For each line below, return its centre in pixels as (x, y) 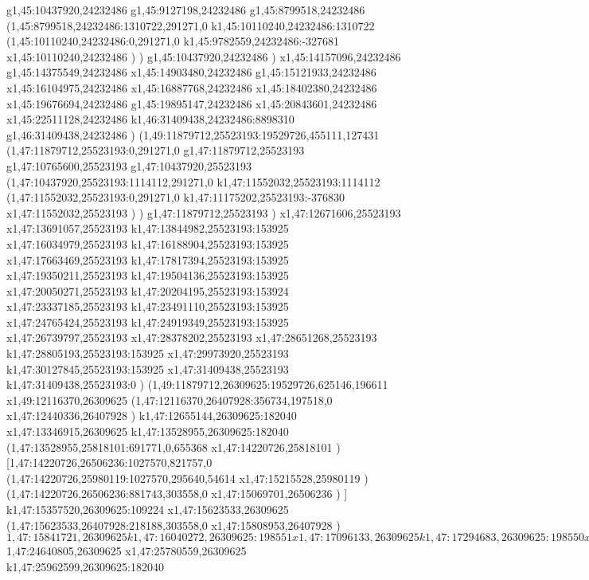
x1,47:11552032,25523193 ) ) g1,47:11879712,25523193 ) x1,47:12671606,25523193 (204, 212)
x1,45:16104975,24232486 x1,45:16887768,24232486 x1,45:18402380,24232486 (192, 87)
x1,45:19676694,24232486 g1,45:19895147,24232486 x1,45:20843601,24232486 (192, 103)
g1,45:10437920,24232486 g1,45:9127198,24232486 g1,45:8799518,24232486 (186, 10)
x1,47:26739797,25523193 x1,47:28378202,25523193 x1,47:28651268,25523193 (192, 337)
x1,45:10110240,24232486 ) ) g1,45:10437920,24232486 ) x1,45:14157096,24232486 (204, 56)
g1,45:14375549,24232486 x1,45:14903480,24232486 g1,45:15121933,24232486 (191, 72)
